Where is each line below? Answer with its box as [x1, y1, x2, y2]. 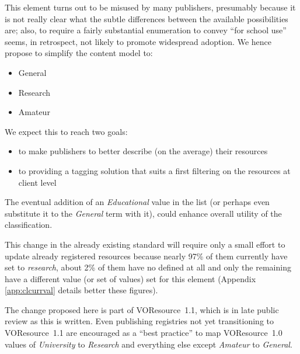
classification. [5, 218, 53, 231]
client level [18, 176, 57, 188]
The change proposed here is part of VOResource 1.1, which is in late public [5, 303, 279, 315]
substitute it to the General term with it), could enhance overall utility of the [5, 207, 282, 219]
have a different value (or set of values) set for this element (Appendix [5, 272, 256, 284]
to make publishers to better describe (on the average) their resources [18, 145, 268, 157]
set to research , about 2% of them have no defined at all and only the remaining [5, 261, 291, 273]
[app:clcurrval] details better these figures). [5, 284, 158, 296]
